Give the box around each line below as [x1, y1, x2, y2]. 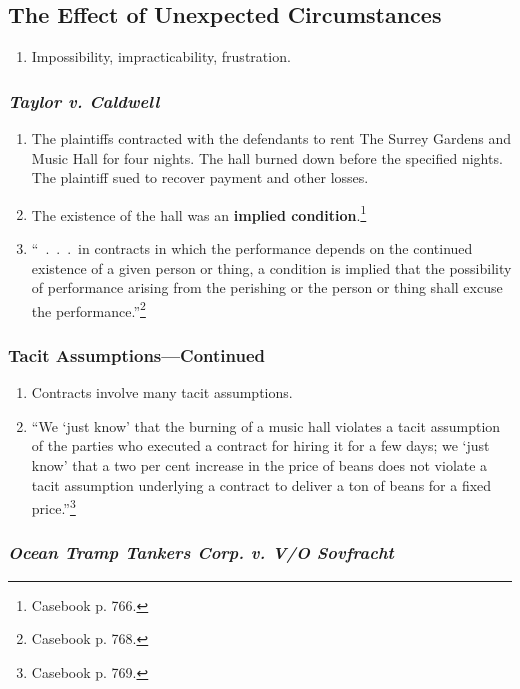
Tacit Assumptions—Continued [8, 343, 266, 367]
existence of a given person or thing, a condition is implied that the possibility [31, 257, 512, 278]
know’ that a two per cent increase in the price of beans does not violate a [31, 455, 488, 476]
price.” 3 [31, 495, 76, 518]
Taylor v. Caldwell [8, 88, 160, 113]
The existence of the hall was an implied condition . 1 [31, 201, 367, 225]
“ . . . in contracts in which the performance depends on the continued [31, 238, 473, 259]
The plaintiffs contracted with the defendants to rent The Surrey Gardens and [31, 128, 512, 149]
